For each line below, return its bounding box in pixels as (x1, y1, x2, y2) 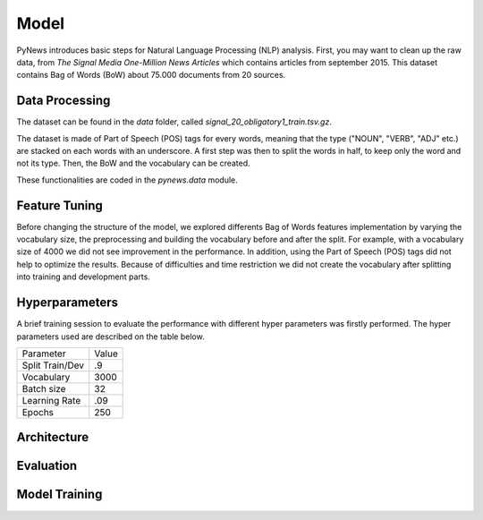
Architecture (16, 430, 89, 445)
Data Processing (16, 93, 111, 108)
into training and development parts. (16, 271, 151, 282)
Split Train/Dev (21, 359, 85, 371)
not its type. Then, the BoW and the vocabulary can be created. (16, 158, 250, 169)
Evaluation (16, 458, 78, 473)
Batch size (21, 382, 66, 395)
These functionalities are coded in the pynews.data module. (16, 175, 239, 185)
